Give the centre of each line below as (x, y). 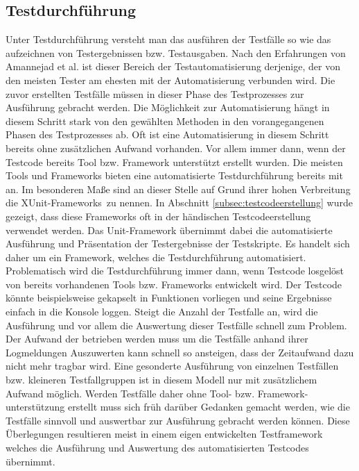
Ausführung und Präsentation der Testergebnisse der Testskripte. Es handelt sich (178, 243)
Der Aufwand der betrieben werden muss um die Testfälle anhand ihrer (157, 339)
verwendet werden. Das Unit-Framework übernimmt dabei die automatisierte (169, 230)
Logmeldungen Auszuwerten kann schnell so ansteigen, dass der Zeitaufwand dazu (180, 352)
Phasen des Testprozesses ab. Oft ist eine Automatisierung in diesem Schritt (167, 134)
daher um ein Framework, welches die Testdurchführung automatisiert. (156, 257)
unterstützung (35, 407)
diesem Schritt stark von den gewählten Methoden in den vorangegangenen (165, 121)
